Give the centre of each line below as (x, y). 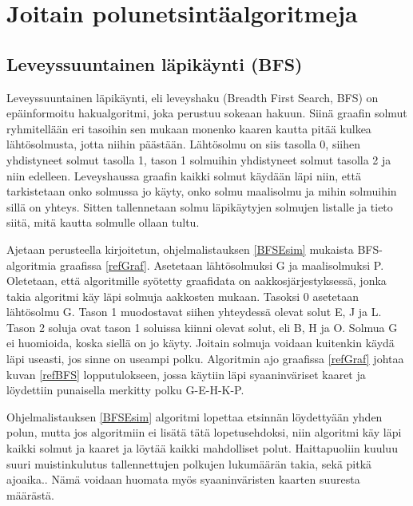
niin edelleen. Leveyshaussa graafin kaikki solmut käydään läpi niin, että (184, 175)
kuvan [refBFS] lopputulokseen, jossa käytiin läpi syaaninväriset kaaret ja (186, 374)
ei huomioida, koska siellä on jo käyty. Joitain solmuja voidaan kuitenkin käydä (201, 343)
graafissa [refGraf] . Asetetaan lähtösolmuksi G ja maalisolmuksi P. (222, 265)
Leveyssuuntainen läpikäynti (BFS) (155, 63)
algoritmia (32, 265)
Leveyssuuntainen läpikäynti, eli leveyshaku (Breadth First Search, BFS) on (193, 97)
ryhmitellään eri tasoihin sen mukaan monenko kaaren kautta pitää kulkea (189, 128)
